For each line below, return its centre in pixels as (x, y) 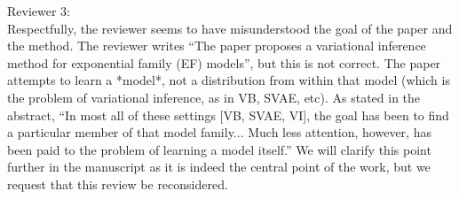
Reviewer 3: (39, 11)
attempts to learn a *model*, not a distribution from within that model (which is (229, 80)
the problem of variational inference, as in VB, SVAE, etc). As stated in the (214, 97)
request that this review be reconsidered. (118, 184)
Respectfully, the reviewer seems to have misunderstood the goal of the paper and (230, 28)
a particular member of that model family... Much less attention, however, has (219, 132)
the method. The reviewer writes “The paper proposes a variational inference (217, 46)
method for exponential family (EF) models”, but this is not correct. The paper (224, 62)
